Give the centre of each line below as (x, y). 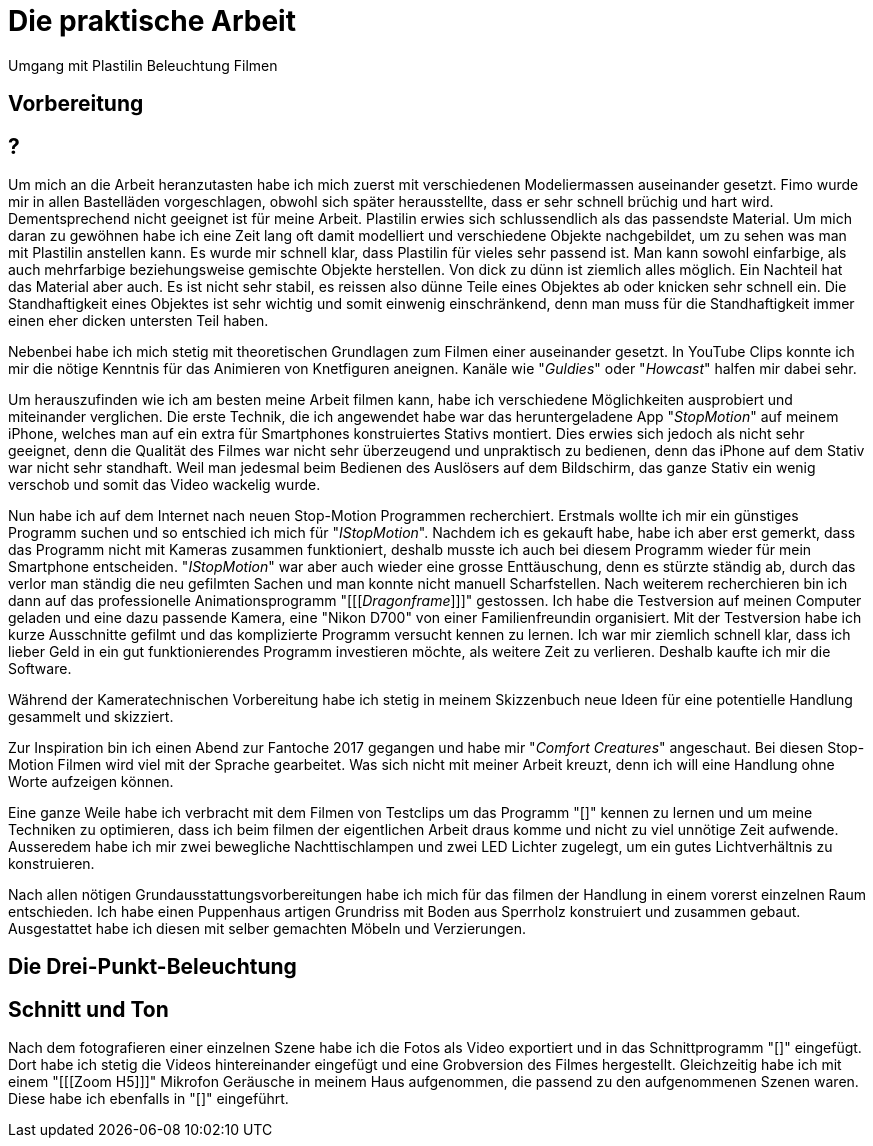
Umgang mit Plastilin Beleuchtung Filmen (143, 65)
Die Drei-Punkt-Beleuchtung (152, 967)
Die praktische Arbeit (152, 21)
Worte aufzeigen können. (91, 782)
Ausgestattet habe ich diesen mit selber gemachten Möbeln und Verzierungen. (267, 929)
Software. (40, 669)
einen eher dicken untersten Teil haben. (138, 321)
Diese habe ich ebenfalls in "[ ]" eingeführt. (148, 1099)
